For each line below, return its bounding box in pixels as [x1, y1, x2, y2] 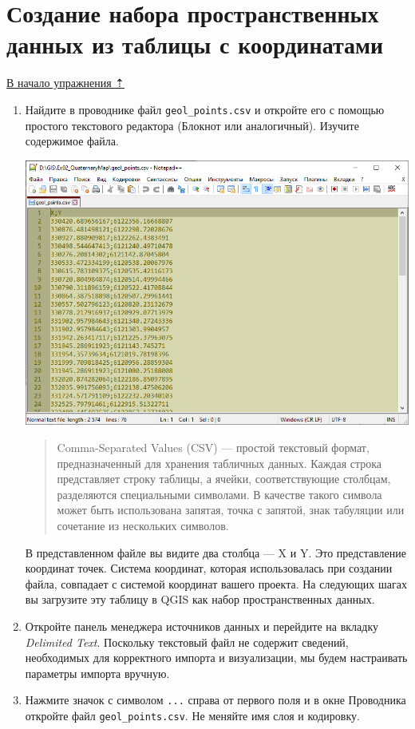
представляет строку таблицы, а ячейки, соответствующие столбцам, [57, 470, 391, 487]
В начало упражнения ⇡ [6, 74, 125, 91]
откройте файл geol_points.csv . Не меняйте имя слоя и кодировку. [25, 707, 360, 724]
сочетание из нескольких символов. [57, 517, 229, 534]
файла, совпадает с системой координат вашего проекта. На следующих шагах [25, 575, 407, 592]
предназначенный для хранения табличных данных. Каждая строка [57, 454, 382, 471]
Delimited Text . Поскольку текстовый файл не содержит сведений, [25, 633, 349, 650]
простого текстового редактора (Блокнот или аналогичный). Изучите [25, 117, 359, 133]
